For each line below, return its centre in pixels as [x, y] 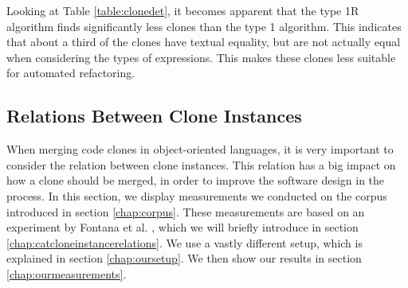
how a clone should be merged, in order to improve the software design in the [196, 180]
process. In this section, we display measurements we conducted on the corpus [197, 195]
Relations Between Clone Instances [154, 116]
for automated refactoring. [71, 73]
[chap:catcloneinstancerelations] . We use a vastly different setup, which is [184, 242]
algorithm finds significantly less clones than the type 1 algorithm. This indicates [204, 26]
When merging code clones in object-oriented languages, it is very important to [200, 149]
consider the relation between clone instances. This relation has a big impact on [201, 164]
